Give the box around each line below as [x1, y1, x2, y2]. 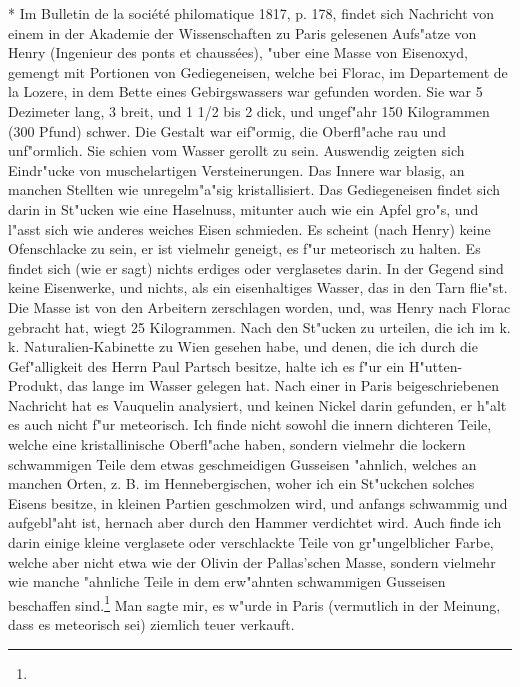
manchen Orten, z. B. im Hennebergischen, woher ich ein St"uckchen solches [8, 473, 475, 494]
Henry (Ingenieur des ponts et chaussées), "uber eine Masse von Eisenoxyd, [8, 42, 468, 63]
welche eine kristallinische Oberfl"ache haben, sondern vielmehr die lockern [8, 434, 466, 455]
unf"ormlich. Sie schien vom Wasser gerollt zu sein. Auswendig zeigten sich [8, 140, 465, 161]
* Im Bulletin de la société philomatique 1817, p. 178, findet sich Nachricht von [8, 3, 495, 23]
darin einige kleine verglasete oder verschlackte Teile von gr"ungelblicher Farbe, [8, 532, 494, 553]
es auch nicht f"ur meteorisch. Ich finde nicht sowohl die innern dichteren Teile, [8, 414, 492, 435]
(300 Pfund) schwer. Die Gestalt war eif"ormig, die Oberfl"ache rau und [8, 120, 446, 141]
